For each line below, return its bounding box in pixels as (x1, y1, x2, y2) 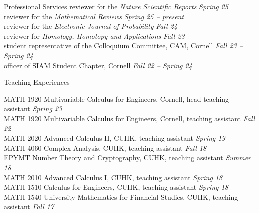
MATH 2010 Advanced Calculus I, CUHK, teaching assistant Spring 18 (4, 172, 223, 182)
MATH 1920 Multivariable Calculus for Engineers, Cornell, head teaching (4, 93, 229, 104)
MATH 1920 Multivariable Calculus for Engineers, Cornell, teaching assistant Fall (4, 113, 255, 123)
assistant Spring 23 (4, 103, 62, 114)
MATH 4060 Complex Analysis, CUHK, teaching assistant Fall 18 (4, 142, 207, 153)
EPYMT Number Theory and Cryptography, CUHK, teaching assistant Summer (4, 152, 251, 163)
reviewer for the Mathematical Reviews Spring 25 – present (4, 11, 184, 21)
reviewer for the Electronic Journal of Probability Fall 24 (4, 21, 177, 31)
